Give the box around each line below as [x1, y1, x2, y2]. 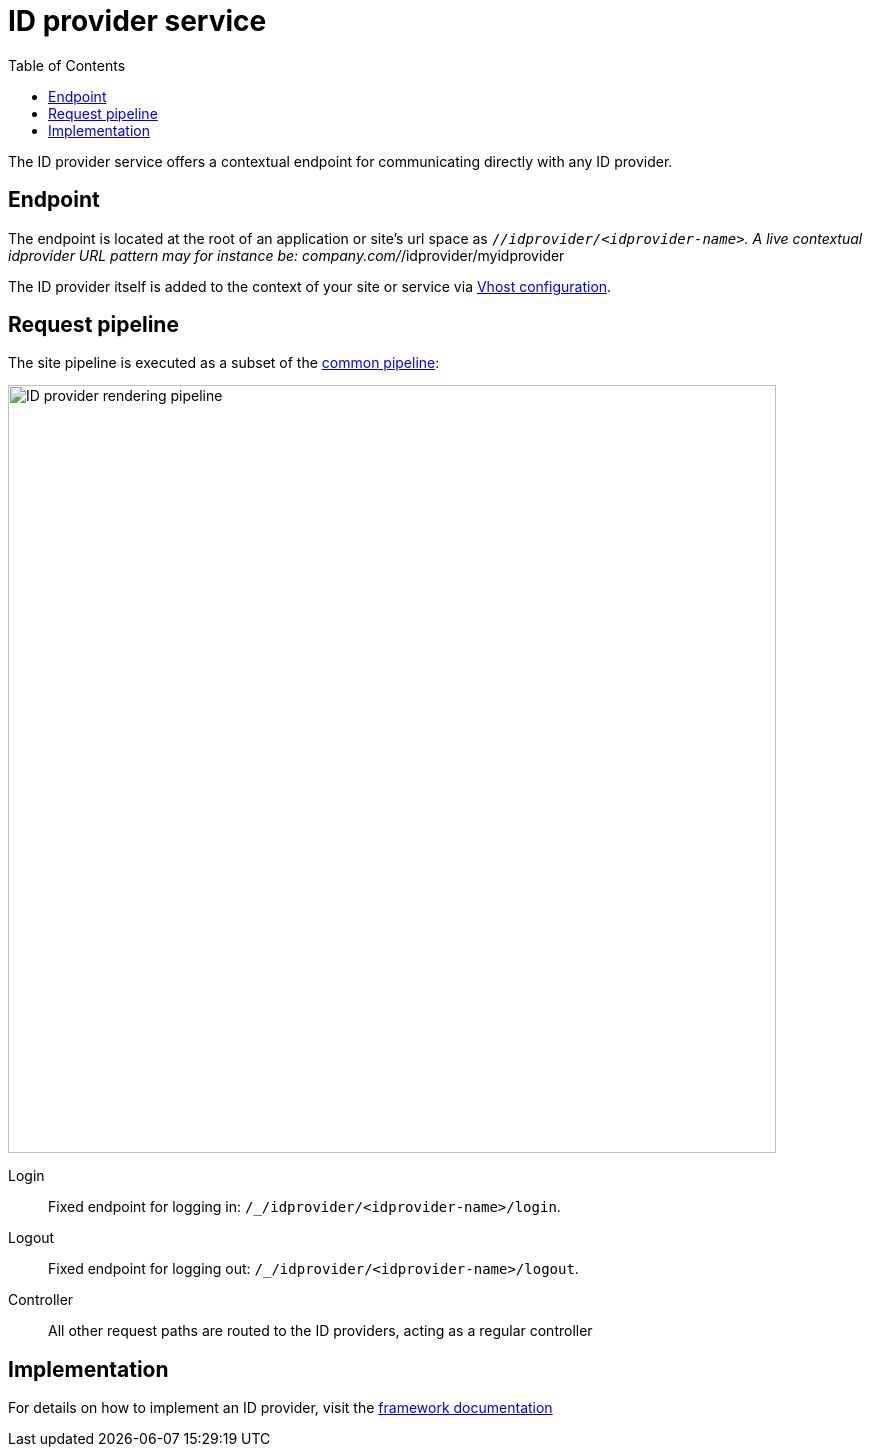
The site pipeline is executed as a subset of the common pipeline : [8, 354, 440, 372]
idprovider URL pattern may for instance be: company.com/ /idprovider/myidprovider [8, 246, 565, 264]
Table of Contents [8, 56, 126, 74]
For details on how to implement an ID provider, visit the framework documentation [8, 1399, 553, 1417]
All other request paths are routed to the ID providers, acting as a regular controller [48, 1322, 593, 1340]
